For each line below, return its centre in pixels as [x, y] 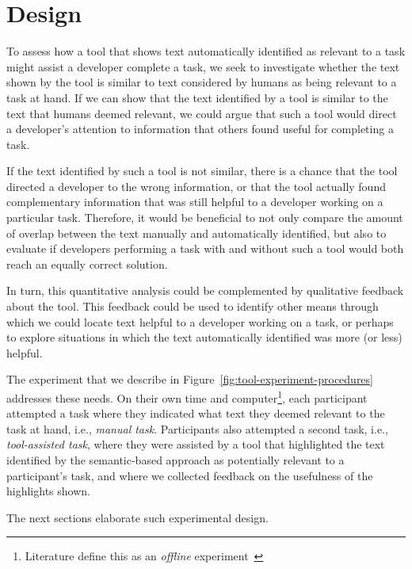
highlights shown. [48, 491]
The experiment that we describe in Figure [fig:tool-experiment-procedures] [190, 379]
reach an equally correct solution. [87, 263]
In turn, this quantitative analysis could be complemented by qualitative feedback [205, 290]
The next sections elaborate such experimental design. [137, 517]
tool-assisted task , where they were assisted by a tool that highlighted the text [196, 444]
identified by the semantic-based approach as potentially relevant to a [175, 460]
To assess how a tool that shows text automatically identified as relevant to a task [206, 51]
